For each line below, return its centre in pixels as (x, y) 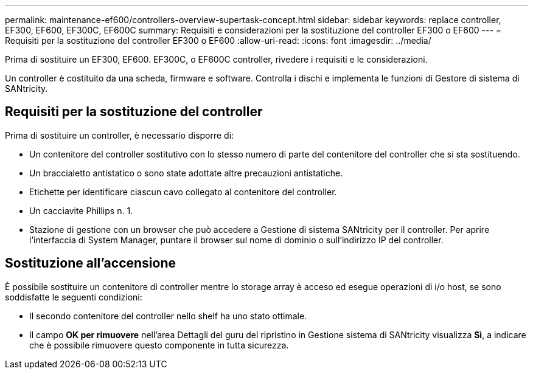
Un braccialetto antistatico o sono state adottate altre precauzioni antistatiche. (186, 173)
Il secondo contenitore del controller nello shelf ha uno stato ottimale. (168, 316)
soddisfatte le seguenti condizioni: (74, 297)
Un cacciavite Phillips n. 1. (81, 210)
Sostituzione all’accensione (90, 263)
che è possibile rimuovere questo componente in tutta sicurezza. (159, 345)
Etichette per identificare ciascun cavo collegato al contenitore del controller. (183, 192)
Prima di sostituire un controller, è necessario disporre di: (120, 135)
